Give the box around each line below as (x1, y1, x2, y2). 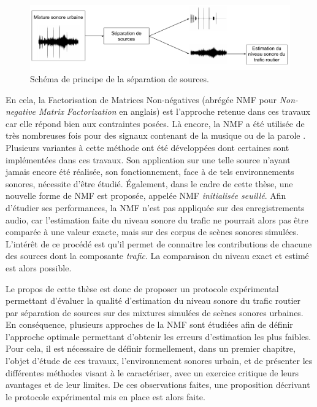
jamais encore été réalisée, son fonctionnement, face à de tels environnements (6, 165, 294, 178)
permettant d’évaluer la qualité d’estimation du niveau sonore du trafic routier (6, 294, 301, 307)
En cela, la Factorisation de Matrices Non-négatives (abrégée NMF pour (6, 93, 277, 106)
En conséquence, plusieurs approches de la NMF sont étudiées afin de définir (6, 318, 293, 331)
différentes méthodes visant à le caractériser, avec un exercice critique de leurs (6, 366, 299, 379)
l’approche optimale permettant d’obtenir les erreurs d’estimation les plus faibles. (6, 330, 311, 343)
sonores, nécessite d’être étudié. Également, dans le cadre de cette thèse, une (6, 177, 293, 190)
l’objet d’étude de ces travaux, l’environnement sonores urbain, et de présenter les (6, 354, 313, 367)
